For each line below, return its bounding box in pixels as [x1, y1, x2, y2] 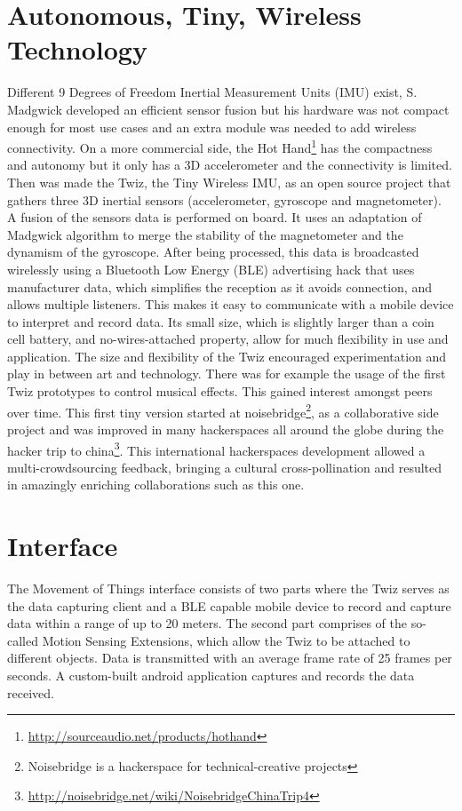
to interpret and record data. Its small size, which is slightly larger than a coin [7, 312, 434, 330]
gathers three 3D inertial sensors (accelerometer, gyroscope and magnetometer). [7, 190, 442, 209]
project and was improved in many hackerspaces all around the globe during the [7, 419, 444, 438]
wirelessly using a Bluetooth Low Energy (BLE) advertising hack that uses [7, 259, 415, 278]
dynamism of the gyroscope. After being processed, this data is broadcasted [7, 243, 419, 261]
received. [7, 683, 54, 702]
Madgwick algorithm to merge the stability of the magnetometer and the [7, 225, 403, 243]
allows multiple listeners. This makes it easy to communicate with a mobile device [7, 295, 454, 314]
